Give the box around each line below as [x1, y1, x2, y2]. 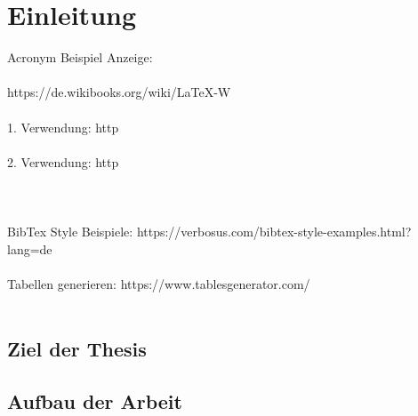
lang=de [7, 239, 52, 258]
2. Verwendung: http [7, 152, 119, 171]
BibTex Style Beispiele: [7, 222, 133, 241]
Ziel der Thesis [7, 335, 147, 363]
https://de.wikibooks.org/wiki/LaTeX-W [7, 83, 231, 101]
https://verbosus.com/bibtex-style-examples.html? [136, 222, 412, 241]
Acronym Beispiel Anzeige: [7, 48, 153, 67]
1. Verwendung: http [7, 117, 119, 136]
